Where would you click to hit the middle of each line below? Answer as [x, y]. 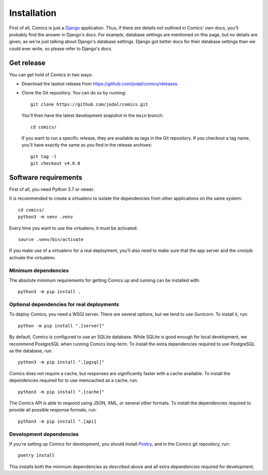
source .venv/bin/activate [51, 239]
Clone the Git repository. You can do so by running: [74, 93]
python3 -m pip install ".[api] [57, 421]
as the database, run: [31, 351]
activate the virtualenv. [33, 257]
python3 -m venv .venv [46, 217]
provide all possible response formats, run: [53, 410]
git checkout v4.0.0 [55, 163]
